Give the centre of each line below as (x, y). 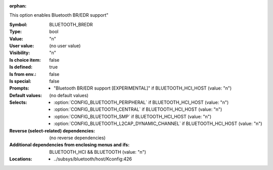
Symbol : (18, 24)
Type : (16, 32)
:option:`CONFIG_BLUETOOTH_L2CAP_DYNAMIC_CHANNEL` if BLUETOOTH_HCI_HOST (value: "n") (158, 123)
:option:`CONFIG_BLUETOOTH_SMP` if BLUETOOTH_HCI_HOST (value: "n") (133, 116)
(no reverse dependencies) (77, 138)
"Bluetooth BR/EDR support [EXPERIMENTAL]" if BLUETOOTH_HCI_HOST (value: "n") (143, 88)
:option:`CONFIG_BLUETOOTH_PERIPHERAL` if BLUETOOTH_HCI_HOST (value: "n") (141, 102)
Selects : (18, 102)
